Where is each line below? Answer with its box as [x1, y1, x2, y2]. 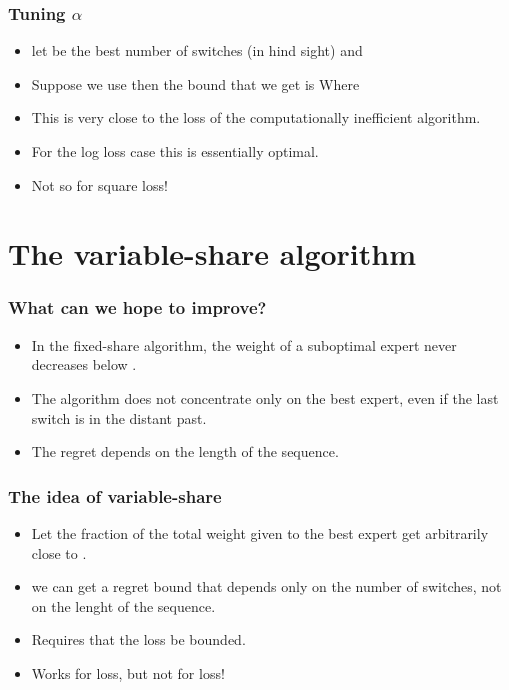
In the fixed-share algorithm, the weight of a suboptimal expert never [31, 334, 457, 355]
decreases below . [31, 354, 137, 375]
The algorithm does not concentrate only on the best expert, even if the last [31, 387, 499, 408]
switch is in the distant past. [31, 407, 207, 428]
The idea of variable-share [8, 483, 222, 508]
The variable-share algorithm [8, 233, 417, 274]
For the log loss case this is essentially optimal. [31, 141, 319, 161]
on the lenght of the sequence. [31, 595, 216, 616]
